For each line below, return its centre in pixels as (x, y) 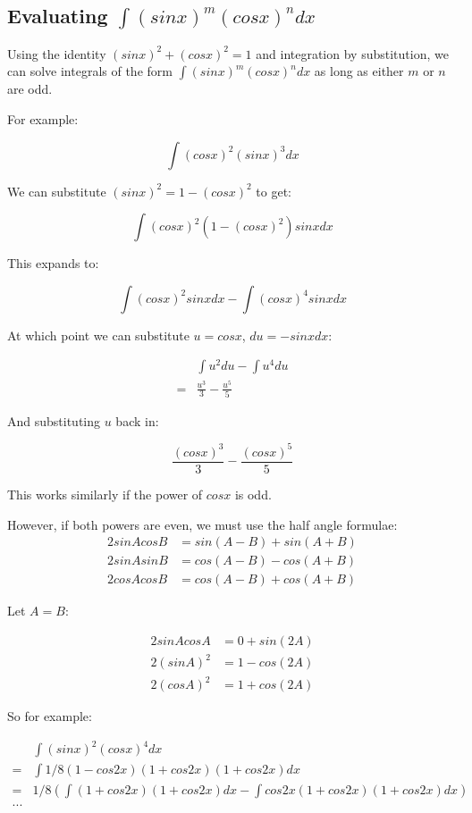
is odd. (253, 495)
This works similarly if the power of (105, 495)
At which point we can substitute (98, 335)
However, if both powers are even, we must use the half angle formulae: (202, 524)
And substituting (54, 420)
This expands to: (53, 263)
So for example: (50, 716)
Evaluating (58, 16)
